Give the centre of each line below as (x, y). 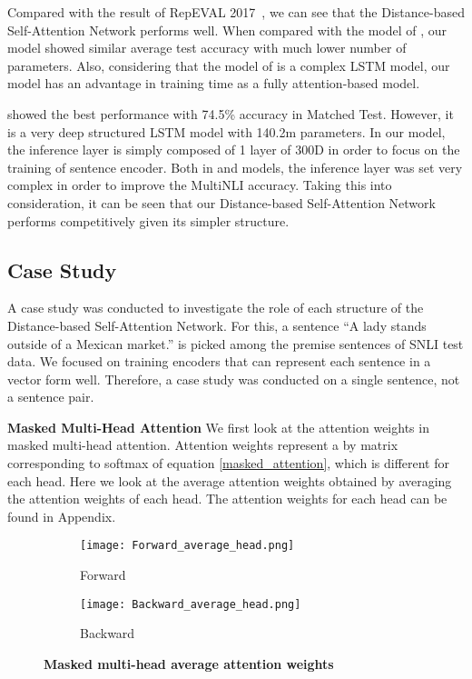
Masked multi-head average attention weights (189, 663)
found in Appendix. (62, 516)
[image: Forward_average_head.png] (187, 546)
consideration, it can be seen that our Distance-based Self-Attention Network (221, 202)
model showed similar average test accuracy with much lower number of (207, 48)
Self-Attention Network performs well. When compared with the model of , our (227, 30)
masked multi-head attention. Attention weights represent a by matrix (203, 445)
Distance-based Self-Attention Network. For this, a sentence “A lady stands (217, 325)
